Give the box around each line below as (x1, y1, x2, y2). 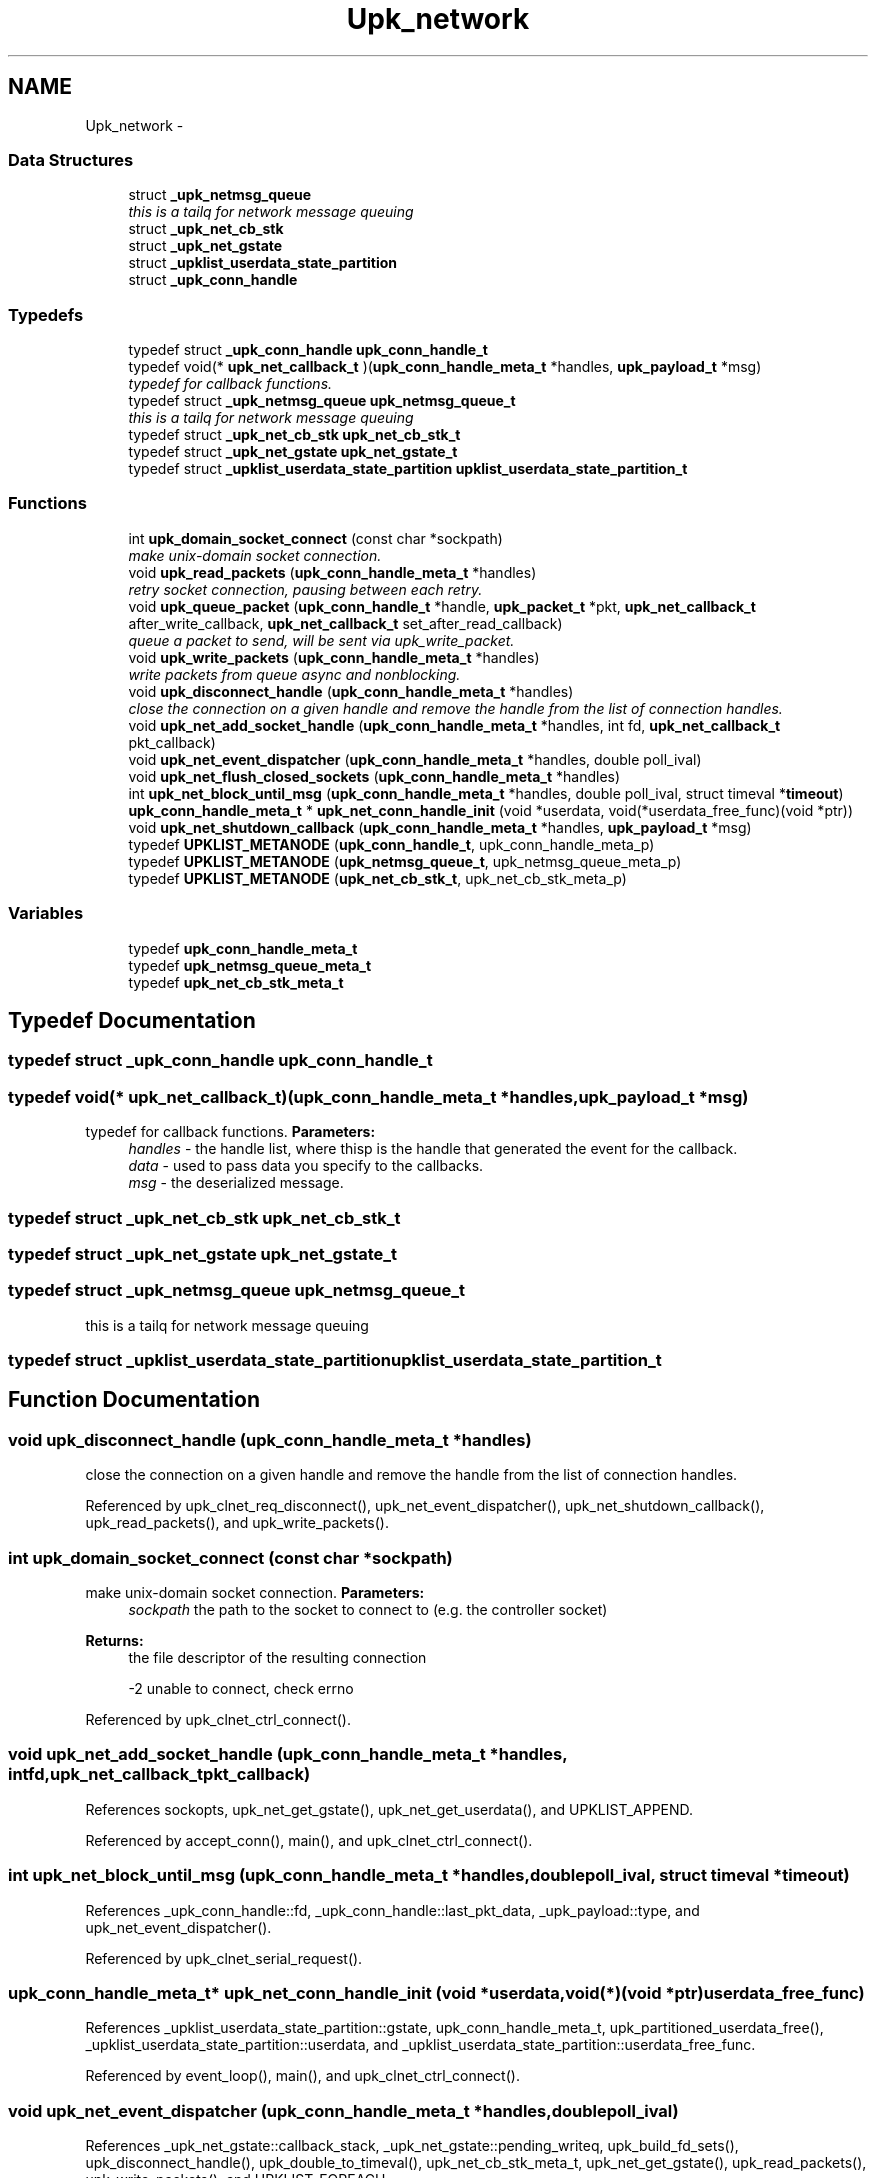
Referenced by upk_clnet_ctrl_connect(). (85, 1711, 352, 1729)
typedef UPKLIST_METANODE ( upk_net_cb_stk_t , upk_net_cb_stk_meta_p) (128, 869, 627, 887)
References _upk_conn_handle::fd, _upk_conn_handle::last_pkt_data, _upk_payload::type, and (85, 1901, 700, 1919)
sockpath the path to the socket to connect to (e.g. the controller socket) (128, 1601, 608, 1619)
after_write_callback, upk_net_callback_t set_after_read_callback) (128, 614, 563, 632)
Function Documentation (8, 1387, 260, 1413)
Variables (8, 903, 84, 924)
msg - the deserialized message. (128, 1174, 344, 1192)
